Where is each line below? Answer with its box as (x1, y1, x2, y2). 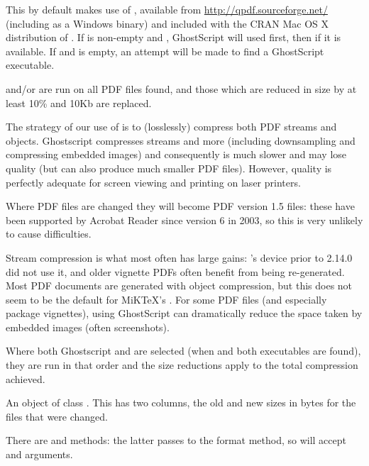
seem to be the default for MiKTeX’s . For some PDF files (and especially (6, 292, 327, 306)
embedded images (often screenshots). (6, 319, 170, 334)
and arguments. (6, 447, 73, 462)
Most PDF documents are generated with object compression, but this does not (6, 278, 353, 293)
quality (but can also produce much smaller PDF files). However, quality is (6, 160, 332, 175)
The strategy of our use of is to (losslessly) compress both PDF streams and (6, 119, 337, 134)
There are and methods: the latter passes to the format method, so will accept (6, 433, 346, 448)
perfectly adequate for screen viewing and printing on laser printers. (6, 174, 301, 189)
